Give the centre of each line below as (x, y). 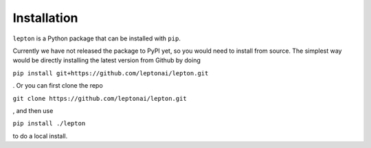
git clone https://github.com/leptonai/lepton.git (100, 98)
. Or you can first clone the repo (58, 86)
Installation (45, 18)
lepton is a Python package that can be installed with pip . (97, 38)
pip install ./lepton (49, 124)
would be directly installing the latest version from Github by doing (106, 60)
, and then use (33, 110)
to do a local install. (40, 136)
